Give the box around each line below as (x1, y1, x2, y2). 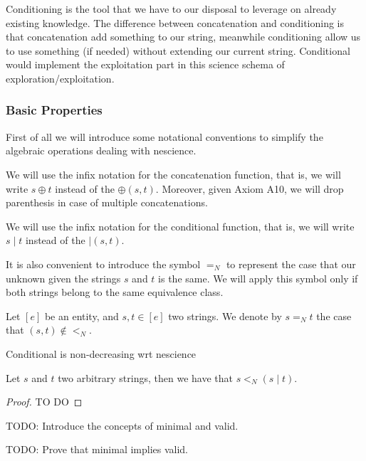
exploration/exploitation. (6, 70, 115, 85)
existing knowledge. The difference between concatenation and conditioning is (6, 15, 345, 30)
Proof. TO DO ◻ (6, 394, 83, 409)
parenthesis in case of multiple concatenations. (6, 195, 208, 210)
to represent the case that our (226, 256, 356, 271)
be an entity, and (44, 308, 119, 323)
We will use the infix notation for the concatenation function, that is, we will (6, 166, 341, 181)
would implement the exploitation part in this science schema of (6, 57, 285, 72)
